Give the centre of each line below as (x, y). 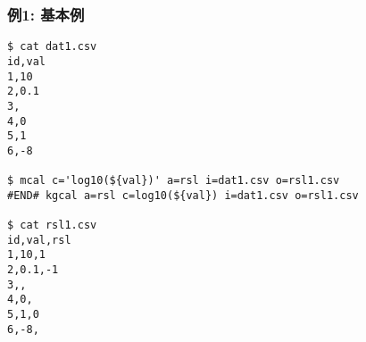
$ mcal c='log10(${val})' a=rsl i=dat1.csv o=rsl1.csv (174, 181)
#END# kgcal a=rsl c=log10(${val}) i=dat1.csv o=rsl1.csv (183, 195)
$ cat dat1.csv (52, 47)
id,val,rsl (39, 240)
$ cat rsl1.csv (52, 225)
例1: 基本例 (46, 14)
